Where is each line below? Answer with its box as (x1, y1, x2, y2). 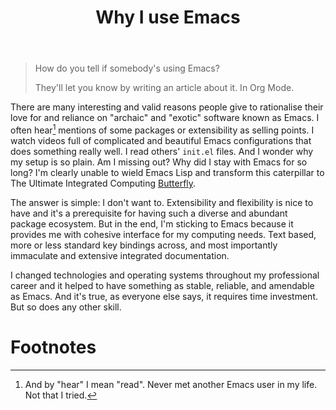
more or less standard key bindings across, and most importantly (10, 239, 278, 251)
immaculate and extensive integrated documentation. (10, 249, 230, 261)
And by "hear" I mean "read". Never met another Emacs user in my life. (24, 378, 318, 390)
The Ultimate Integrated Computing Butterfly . (10, 177, 197, 189)
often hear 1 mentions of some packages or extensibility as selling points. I (10, 122, 315, 136)
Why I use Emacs (95, 6, 241, 29)
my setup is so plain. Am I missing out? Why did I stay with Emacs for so (10, 156, 308, 168)
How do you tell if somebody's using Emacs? (34, 62, 220, 75)
